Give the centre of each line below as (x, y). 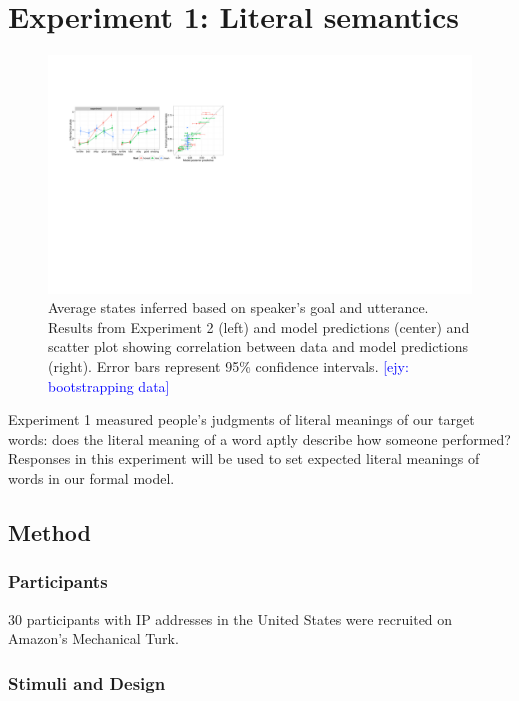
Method (49, 531)
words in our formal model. (91, 477)
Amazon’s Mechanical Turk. (93, 638)
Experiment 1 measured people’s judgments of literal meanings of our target (241, 419)
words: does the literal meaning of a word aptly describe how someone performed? (259, 438)
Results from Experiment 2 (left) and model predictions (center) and (259, 326)
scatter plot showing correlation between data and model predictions (258, 346)
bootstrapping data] (109, 385)
